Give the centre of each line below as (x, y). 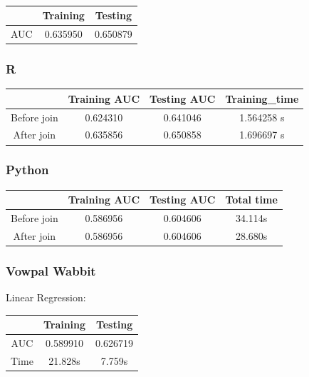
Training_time (262, 98)
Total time (251, 200)
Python (27, 170)
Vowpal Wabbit (51, 270)
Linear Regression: (46, 297)
